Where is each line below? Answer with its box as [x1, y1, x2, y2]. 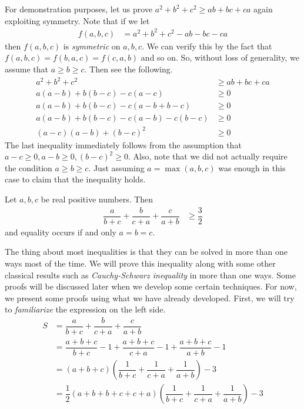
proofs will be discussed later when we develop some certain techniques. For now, [5, 280, 297, 292]
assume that [5, 62, 49, 75]
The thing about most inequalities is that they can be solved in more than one [5, 245, 288, 258]
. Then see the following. [84, 62, 173, 75]
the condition [5, 161, 52, 174]
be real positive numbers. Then [41, 193, 153, 205]
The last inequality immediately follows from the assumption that [5, 138, 242, 151]
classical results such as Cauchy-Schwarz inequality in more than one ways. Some [5, 268, 296, 281]
